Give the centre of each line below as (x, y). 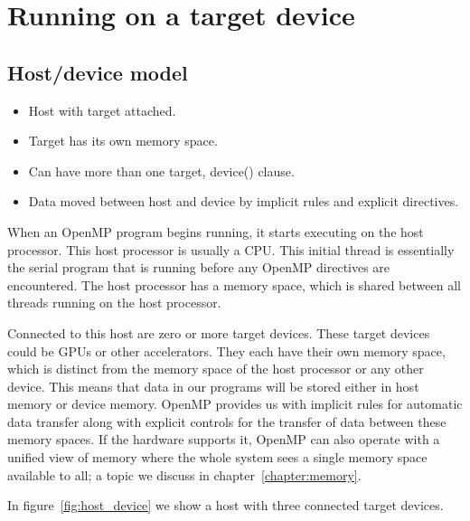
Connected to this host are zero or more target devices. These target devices (219, 332)
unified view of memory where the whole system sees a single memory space (217, 457)
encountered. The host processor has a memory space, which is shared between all (234, 284)
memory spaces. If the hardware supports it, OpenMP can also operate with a (224, 439)
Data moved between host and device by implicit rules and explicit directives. (244, 201)
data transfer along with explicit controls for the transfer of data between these (227, 421)
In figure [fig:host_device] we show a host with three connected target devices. (226, 505)
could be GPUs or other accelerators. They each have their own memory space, (226, 350)
